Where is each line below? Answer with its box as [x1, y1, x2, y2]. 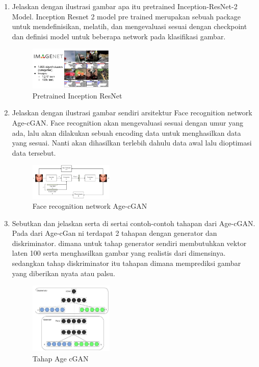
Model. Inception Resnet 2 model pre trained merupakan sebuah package [12, 11, 241, 21]
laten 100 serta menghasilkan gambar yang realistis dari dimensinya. [12, 248, 226, 258]
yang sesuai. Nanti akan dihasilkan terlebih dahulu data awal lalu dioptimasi [12, 137, 252, 148]
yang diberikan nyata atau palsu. [12, 267, 115, 278]
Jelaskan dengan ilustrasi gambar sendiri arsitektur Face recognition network [12, 107, 252, 118]
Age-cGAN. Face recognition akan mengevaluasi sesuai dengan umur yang [12, 117, 244, 128]
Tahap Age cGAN [32, 353, 89, 363]
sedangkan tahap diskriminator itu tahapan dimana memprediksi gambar [12, 258, 241, 268]
